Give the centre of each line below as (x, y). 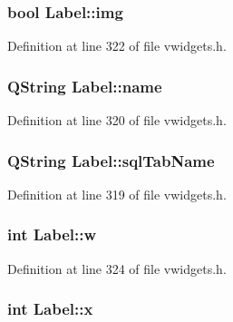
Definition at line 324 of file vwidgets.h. (117, 268)
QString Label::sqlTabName (111, 160)
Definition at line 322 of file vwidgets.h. (117, 46)
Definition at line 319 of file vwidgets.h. (117, 194)
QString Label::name (85, 86)
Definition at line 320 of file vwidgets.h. (117, 120)
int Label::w (52, 234)
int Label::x (50, 309)
